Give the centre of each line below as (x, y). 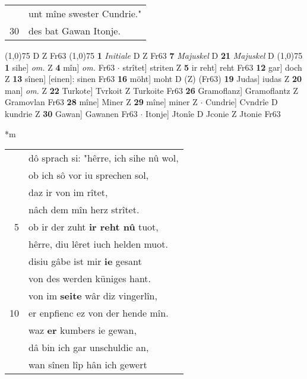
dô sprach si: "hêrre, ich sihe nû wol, (104, 158)
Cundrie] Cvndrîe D (241, 102)
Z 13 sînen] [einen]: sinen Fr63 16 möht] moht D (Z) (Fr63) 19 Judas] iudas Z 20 (153, 79)
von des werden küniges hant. (90, 279)
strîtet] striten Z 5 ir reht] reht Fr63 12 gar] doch (212, 67)
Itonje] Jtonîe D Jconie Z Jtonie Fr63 (213, 113)
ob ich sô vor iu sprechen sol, (89, 175)
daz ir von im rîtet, (68, 192)
